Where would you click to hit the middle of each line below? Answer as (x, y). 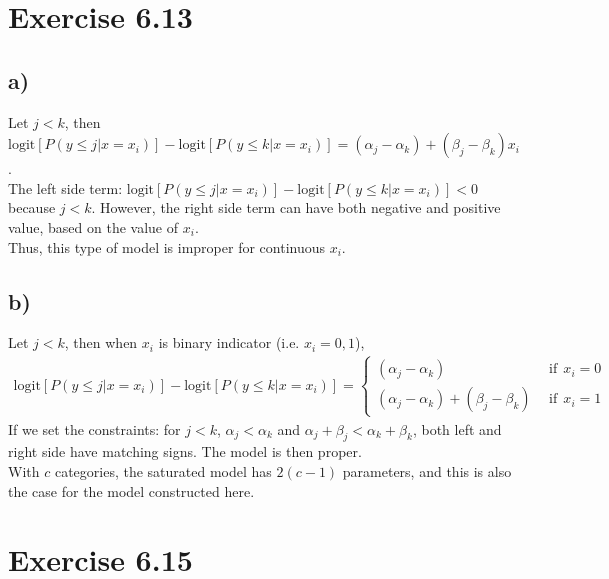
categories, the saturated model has (163, 470)
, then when (101, 342)
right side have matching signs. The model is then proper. (185, 451)
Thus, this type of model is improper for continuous (167, 246)
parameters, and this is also (427, 470)
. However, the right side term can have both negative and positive (296, 207)
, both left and (457, 428)
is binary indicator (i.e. (229, 342)
